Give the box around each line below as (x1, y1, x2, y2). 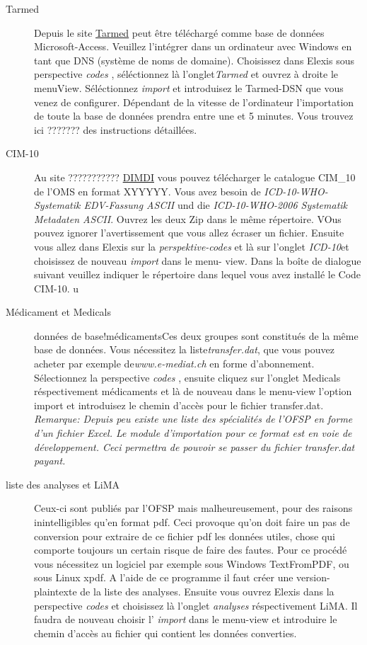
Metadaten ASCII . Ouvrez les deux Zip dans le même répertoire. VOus (34, 211, 342, 226)
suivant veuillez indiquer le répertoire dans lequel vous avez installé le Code (34, 267, 361, 282)
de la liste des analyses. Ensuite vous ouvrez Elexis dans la (80, 583, 334, 598)
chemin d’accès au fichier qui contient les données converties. (34, 625, 297, 640)
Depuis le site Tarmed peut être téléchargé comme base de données (34, 25, 325, 40)
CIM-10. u (34, 280, 78, 295)
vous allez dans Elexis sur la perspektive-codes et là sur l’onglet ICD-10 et (34, 239, 349, 253)
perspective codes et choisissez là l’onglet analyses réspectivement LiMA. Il (34, 598, 358, 612)
